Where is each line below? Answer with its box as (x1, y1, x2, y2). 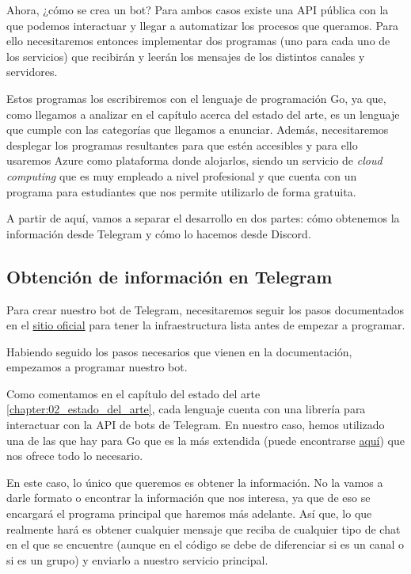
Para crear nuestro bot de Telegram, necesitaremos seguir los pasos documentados (6, 301, 404, 317)
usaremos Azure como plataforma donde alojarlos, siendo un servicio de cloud (6, 152, 382, 169)
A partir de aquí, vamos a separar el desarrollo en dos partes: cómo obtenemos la (6, 210, 400, 226)
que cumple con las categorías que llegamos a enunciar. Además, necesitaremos (6, 121, 389, 138)
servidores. (6, 63, 58, 80)
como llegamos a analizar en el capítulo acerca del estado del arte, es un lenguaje (6, 105, 400, 122)
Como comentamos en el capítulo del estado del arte (6, 385, 261, 401)
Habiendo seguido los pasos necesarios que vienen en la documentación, (6, 343, 352, 359)
